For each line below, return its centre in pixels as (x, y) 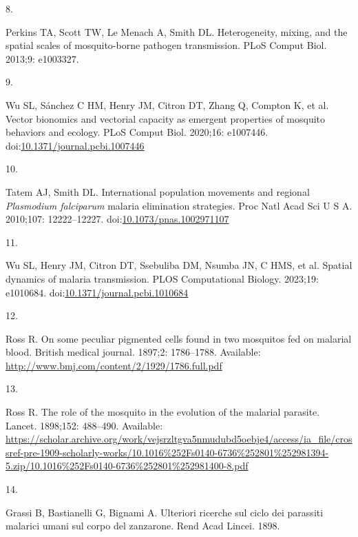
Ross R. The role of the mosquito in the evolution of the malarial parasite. (163, 412)
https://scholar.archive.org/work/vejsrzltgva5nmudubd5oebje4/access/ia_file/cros (179, 439)
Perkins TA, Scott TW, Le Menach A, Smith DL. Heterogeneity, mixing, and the (177, 31)
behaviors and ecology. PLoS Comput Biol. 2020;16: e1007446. (137, 132)
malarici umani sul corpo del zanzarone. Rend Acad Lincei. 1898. (143, 526)
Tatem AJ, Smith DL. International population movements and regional (158, 191)
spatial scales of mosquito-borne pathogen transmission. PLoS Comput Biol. (166, 45)
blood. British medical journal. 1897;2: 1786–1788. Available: (133, 352)
